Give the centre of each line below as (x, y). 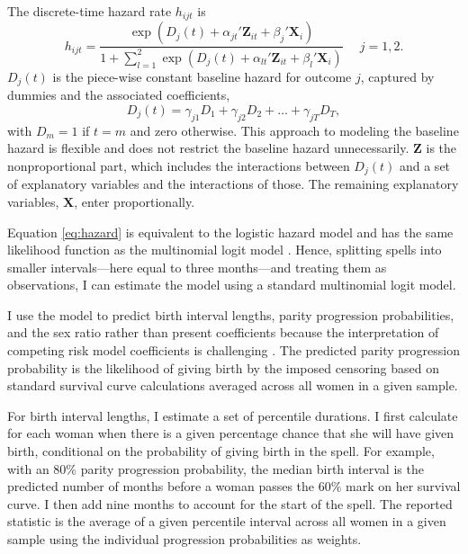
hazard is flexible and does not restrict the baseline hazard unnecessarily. (208, 148)
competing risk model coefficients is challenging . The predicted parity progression (234, 350)
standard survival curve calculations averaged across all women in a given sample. (233, 385)
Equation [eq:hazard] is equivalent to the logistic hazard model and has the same (230, 232)
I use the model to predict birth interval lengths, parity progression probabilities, (231, 314)
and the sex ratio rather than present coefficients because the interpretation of (223, 332)
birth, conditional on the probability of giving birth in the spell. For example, (221, 451)
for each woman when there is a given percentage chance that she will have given (231, 433)
